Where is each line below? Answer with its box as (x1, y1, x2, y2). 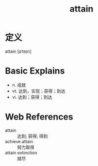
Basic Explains (5, 65, 65, 76)
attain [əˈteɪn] (5, 48, 32, 54)
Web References (5, 111, 74, 122)
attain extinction (5, 150, 37, 155)
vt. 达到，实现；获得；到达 (12, 88, 65, 94)
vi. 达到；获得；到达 (12, 94, 52, 100)
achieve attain (5, 138, 33, 144)
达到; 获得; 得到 (17, 133, 48, 139)
